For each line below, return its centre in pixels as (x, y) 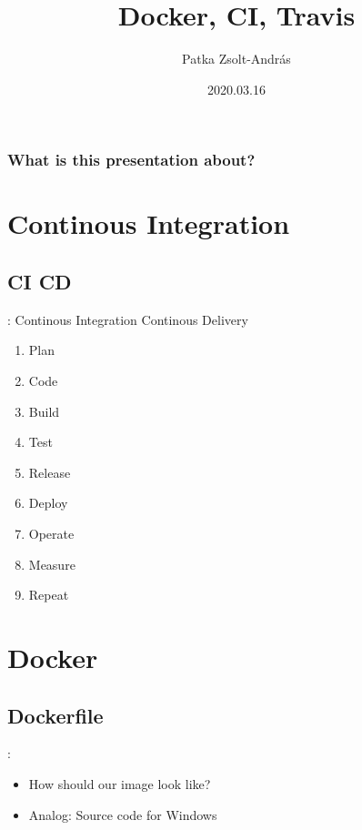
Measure (52, 564)
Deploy (48, 503)
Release (50, 472)
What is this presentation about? (131, 160)
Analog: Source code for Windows (123, 814)
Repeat (49, 595)
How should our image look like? (120, 783)
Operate (51, 533)
